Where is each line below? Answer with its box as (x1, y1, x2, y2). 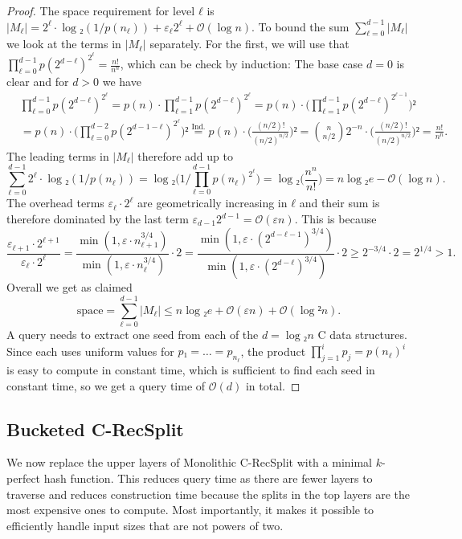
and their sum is (299, 194, 380, 211)
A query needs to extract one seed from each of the (6, 326, 259, 343)
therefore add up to (137, 147, 233, 164)
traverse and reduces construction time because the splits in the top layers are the (6, 485, 410, 502)
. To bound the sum (251, 18, 350, 35)
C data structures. (317, 326, 407, 343)
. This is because (294, 210, 377, 227)
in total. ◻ (245, 377, 301, 394)
